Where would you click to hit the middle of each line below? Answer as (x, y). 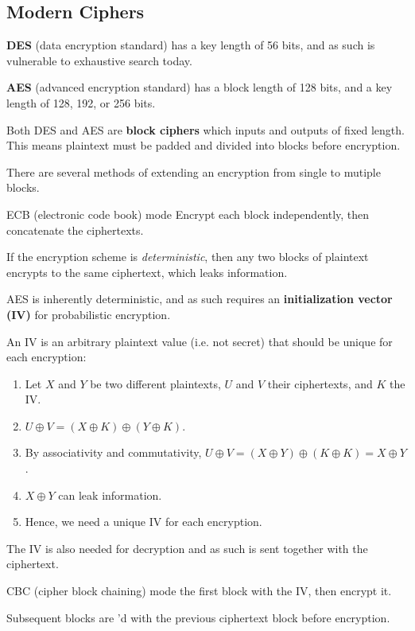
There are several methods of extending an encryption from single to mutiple (194, 171)
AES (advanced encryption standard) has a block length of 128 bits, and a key (200, 87)
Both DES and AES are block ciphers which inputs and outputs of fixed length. (206, 129)
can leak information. (110, 495)
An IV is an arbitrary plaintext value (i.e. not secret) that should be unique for (200, 341)
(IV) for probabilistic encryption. (89, 314)
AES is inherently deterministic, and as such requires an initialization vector (200, 299)
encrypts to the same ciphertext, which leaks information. (147, 272)
